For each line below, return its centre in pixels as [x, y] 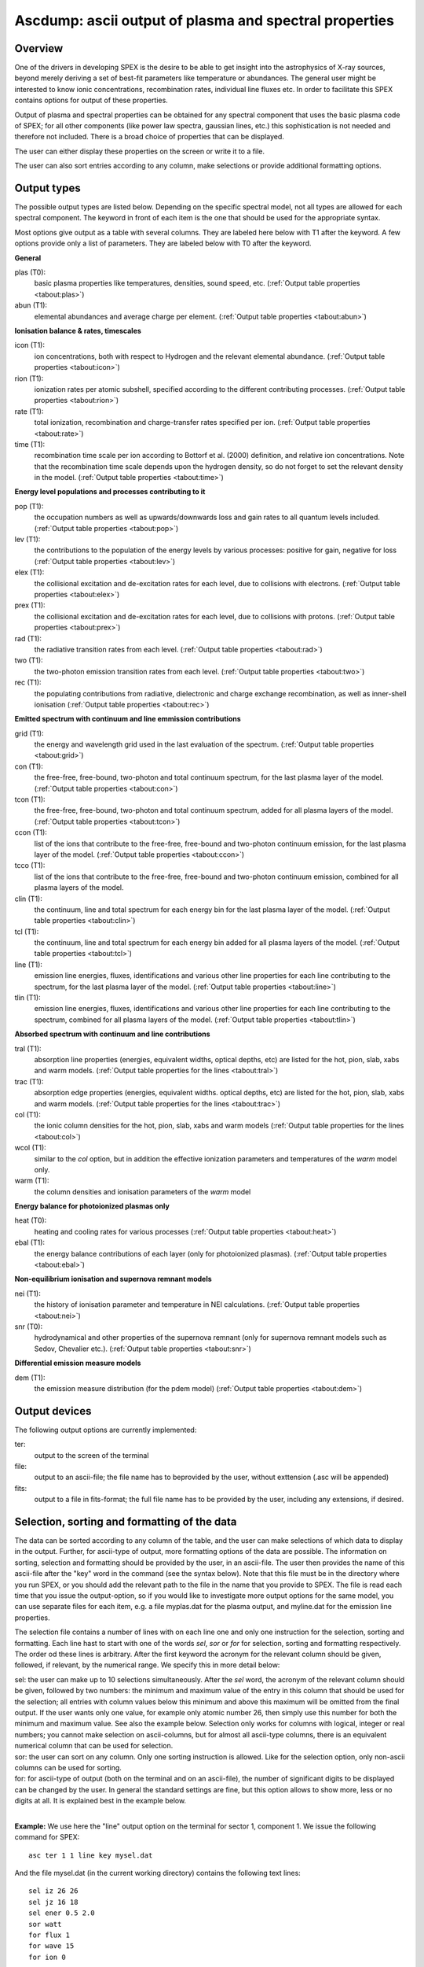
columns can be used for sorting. [68, 1767]
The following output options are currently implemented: [106, 1430]
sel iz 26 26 [53, 1891]
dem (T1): [30, 1378]
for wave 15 [51, 1946]
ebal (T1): [30, 1242]
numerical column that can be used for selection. [94, 1746]
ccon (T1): [31, 832]
